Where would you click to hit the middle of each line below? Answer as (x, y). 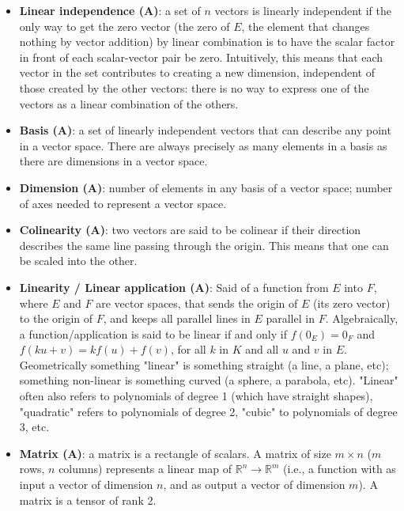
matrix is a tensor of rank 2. (88, 500)
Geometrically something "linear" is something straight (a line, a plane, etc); (204, 364)
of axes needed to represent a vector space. (123, 203)
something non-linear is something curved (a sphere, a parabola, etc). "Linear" (209, 380)
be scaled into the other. (78, 261)
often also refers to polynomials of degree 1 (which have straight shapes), (196, 396)
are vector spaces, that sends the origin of (197, 303)
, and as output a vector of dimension (254, 485)
